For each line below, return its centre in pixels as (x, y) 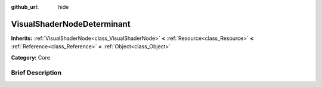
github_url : (25, 7)
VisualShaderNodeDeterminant (71, 24)
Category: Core (31, 57)
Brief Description (36, 73)
